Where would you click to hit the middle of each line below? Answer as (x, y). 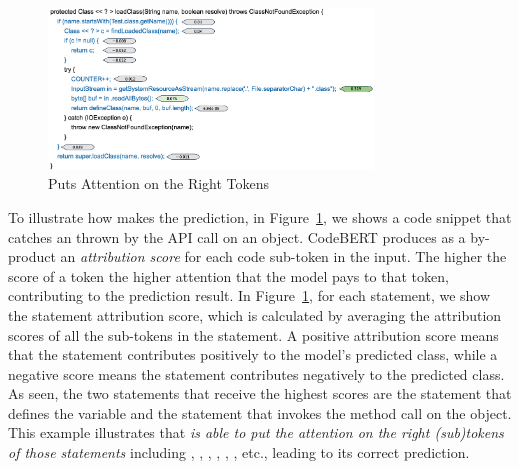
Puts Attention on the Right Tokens (159, 183)
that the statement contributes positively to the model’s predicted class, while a (253, 354)
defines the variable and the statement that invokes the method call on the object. (260, 412)
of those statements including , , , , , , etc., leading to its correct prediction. (239, 452)
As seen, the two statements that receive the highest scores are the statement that (260, 393)
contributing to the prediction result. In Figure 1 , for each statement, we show (249, 295)
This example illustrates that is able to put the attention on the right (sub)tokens (256, 432)
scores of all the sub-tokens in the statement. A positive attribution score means (253, 334)
